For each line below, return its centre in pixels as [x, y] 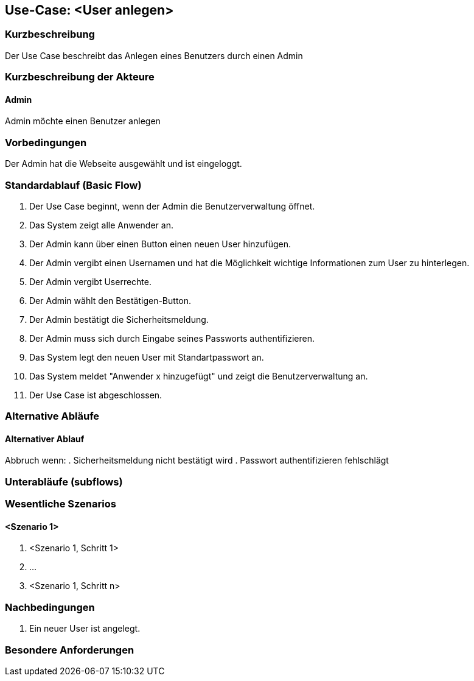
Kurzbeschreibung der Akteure [80, 77]
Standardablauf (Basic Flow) [73, 185]
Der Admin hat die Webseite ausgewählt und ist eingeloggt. [124, 164]
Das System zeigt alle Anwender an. [101, 225]
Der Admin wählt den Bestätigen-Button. [110, 300]
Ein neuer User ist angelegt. [85, 629]
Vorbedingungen [46, 142]
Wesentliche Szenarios [61, 504]
